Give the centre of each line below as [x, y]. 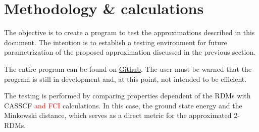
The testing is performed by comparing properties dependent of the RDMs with [127, 96]
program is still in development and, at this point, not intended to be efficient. [125, 79]
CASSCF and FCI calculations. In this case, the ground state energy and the [123, 105]
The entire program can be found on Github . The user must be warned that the [128, 69]
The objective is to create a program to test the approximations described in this [129, 32]
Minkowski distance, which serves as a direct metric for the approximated [118, 115]
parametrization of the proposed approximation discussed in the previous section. [130, 52]
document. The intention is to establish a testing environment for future [116, 42]
